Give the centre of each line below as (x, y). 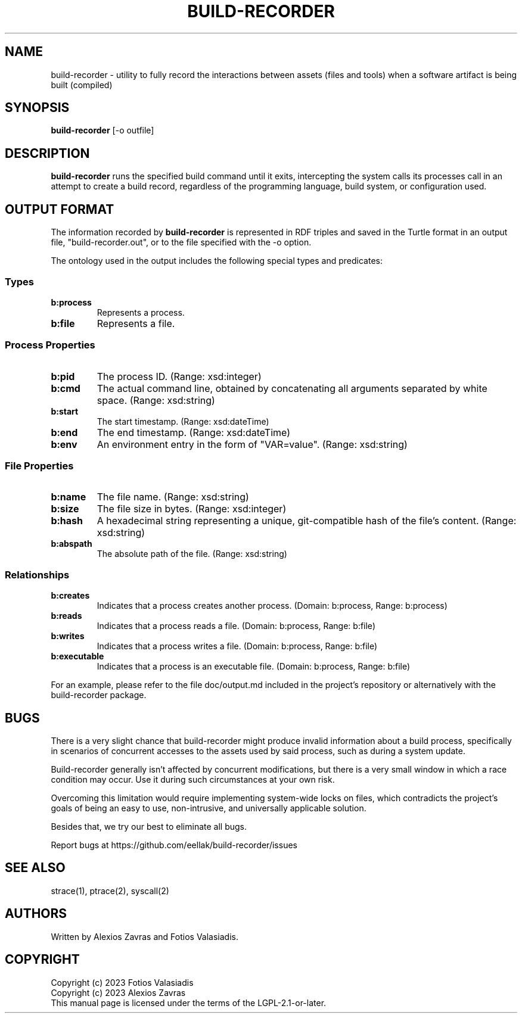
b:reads (66, 616)
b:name (69, 497)
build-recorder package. (99, 695)
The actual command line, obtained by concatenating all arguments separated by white (292, 388)
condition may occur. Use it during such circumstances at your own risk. (193, 779)
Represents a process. (141, 312)
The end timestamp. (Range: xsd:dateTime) (194, 432)
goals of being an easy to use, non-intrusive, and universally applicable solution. (209, 808)
